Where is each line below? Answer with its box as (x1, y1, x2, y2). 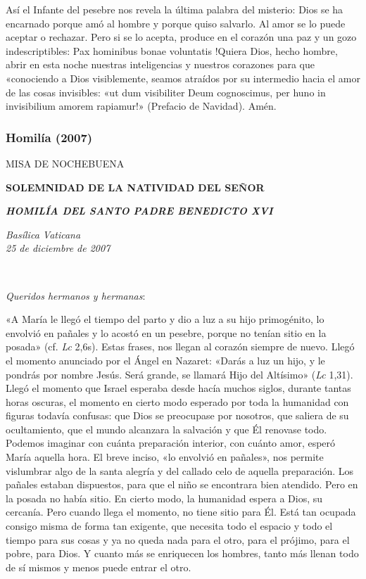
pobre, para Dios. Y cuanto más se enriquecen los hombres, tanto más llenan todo (6, 546, 359, 561)
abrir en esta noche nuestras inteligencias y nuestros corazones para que (6, 57, 315, 72)
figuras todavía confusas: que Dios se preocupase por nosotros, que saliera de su (6, 408, 349, 423)
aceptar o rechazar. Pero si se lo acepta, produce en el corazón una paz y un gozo (6, 30, 357, 44)
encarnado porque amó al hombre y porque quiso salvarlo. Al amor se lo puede (6, 15, 346, 30)
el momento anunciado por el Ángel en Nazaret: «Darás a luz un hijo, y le (6, 352, 325, 367)
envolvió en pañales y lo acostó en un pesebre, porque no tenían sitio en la (6, 325, 327, 340)
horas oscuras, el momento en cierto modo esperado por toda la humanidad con (6, 394, 349, 409)
